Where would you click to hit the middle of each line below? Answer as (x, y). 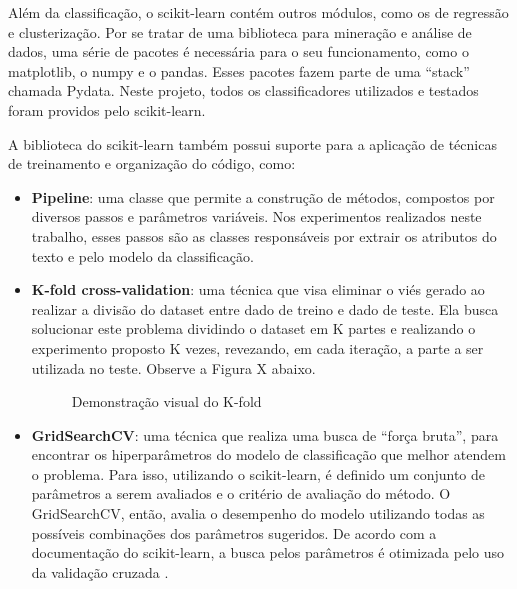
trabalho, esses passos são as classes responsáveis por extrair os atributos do (264, 235)
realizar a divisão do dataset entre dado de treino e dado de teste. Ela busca (265, 308)
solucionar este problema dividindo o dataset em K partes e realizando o (253, 328)
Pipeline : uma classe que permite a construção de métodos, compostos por (263, 196)
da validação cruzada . (100, 571)
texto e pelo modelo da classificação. (142, 255)
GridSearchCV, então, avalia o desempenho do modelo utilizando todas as (258, 513)
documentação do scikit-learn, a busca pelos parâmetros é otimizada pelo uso (267, 552)
